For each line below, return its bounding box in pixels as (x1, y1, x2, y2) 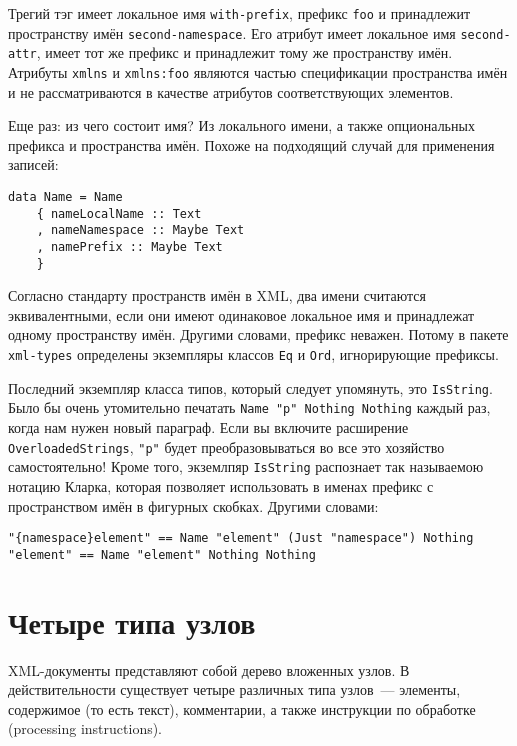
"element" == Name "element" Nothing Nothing (8, 547, 316, 562)
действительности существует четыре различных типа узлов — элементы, (8, 679, 461, 700)
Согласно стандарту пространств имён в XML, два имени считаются (8, 285, 427, 306)
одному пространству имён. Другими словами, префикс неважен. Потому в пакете (8, 324, 509, 345)
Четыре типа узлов (8, 601, 256, 642)
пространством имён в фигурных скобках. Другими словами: (8, 495, 379, 516)
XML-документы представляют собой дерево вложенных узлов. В (8, 659, 410, 680)
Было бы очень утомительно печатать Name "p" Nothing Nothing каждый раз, (8, 397, 491, 418)
